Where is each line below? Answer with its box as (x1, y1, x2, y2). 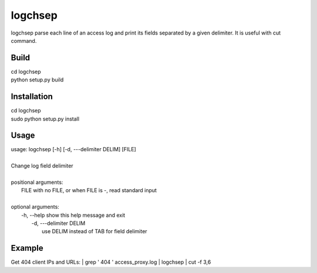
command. (11, 37, 37, 44)
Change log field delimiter (11, 162, 73, 169)
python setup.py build (11, 76, 64, 83)
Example (11, 243, 43, 253)
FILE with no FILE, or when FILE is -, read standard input (21, 187, 157, 194)
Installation (11, 91, 53, 102)
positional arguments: (11, 179, 63, 186)
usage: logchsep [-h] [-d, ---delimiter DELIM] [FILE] (11, 146, 136, 153)
